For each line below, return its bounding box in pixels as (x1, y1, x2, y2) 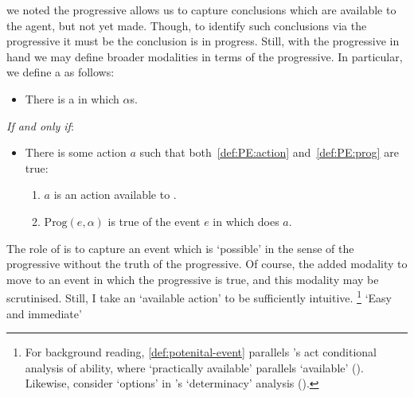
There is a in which (25, 90, 119, 107)
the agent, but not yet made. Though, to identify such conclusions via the (6, 17, 367, 33)
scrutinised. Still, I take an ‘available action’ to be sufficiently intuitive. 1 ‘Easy (6, 287, 392, 306)
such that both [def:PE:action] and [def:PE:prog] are (139, 144, 399, 161)
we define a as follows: (6, 64, 115, 80)
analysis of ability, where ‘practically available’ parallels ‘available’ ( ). (25, 359, 364, 376)
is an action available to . (53, 186, 177, 203)
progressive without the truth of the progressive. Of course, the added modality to (6, 255, 408, 272)
